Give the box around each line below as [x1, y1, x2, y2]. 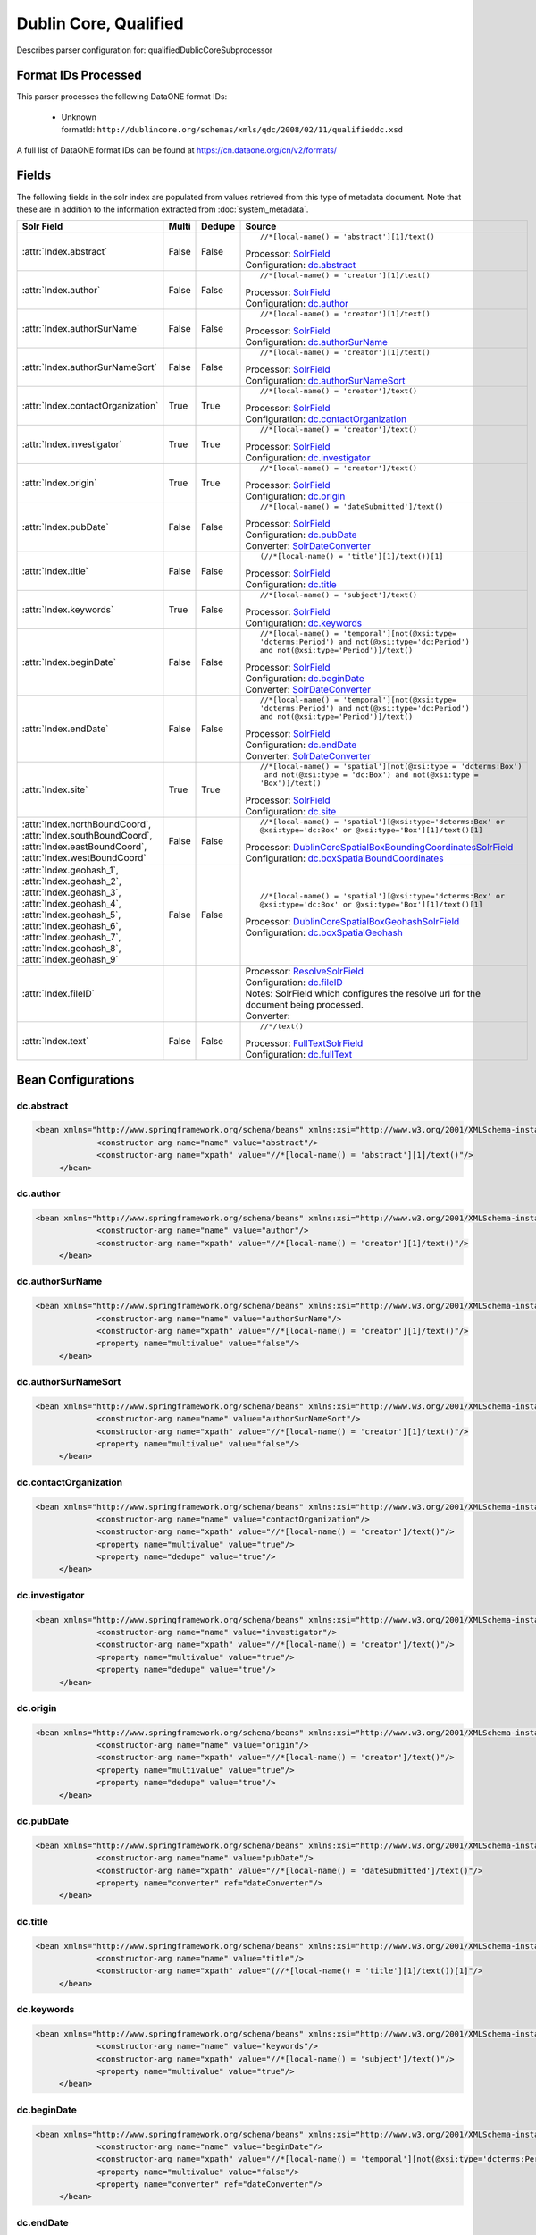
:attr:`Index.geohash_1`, [21, 864, 120, 876]
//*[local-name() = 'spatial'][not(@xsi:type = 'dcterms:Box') [259, 762, 523, 772]
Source [245, 220, 277, 232]
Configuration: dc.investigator [245, 451, 371, 464]
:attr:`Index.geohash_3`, [21, 886, 121, 898]
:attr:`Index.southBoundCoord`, [21, 829, 153, 841]
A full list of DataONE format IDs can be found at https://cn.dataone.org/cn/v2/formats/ [16, 144, 338, 156]
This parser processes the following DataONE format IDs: [16, 91, 228, 102]
